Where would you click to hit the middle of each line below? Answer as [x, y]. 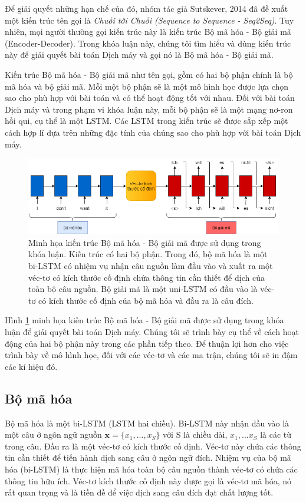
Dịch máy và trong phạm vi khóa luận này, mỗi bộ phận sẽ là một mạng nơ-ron [149, 109]
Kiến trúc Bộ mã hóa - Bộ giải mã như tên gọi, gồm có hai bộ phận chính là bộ [149, 74]
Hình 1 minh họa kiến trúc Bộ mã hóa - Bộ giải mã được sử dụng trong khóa [144, 320]
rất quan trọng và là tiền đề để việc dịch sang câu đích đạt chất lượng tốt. [139, 492]
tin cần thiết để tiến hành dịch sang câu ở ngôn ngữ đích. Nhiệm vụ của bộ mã [148, 457]
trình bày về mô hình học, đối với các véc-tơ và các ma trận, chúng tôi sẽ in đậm [151, 355]
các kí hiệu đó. [31, 366]
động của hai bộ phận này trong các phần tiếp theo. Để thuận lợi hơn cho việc [147, 343]
